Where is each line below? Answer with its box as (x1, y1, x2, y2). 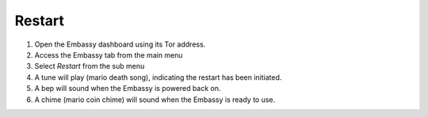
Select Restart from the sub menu (34, 62, 145, 71)
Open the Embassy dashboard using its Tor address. (34, 40, 206, 49)
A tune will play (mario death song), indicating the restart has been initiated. (34, 72, 282, 82)
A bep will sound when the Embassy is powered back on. (34, 84, 221, 93)
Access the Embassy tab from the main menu (34, 50, 183, 59)
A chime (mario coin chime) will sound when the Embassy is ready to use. (34, 95, 276, 104)
